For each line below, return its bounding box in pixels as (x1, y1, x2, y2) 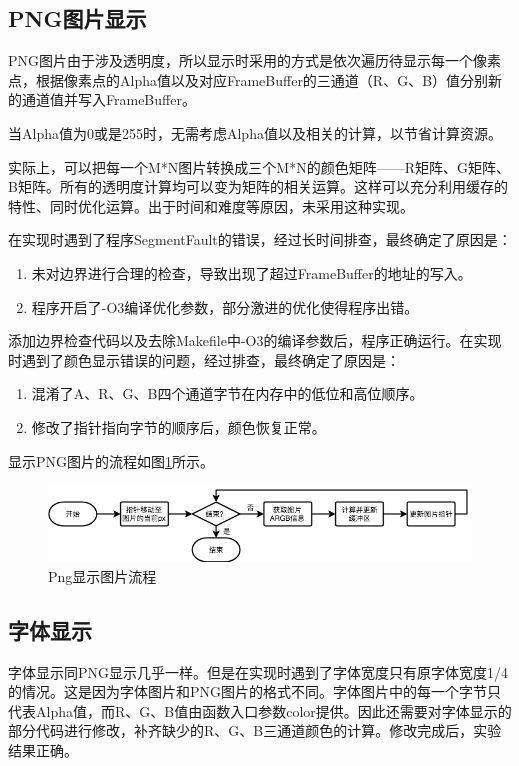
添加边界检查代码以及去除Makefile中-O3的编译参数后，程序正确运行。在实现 (8, 330, 502, 351)
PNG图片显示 (8, 3, 147, 34)
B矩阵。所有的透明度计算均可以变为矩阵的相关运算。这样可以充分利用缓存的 (8, 176, 508, 197)
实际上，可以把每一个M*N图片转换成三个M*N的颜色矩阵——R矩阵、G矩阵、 (8, 156, 510, 177)
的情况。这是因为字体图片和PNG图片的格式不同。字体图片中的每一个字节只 (8, 681, 502, 702)
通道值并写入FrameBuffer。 (21, 89, 196, 110)
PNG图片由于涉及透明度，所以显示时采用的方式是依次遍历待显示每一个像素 (8, 50, 502, 71)
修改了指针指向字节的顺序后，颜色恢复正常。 (31, 416, 326, 437)
